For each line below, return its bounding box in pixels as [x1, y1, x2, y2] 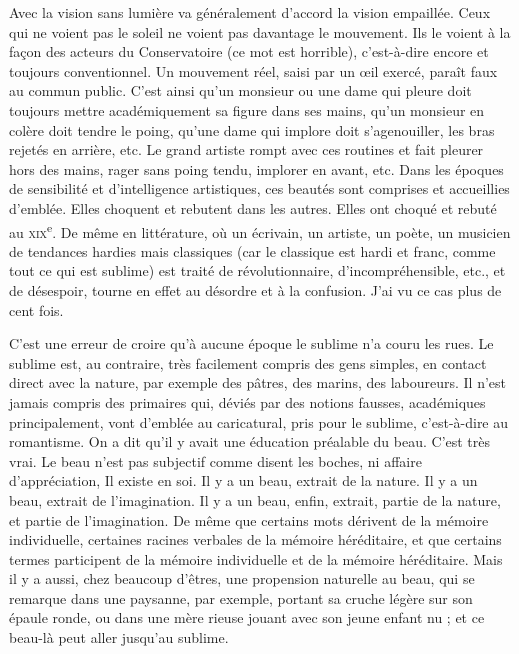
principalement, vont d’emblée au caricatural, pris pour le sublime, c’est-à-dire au [9, 411, 509, 432]
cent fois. [9, 299, 64, 320]
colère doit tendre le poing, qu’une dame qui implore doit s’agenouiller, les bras [9, 119, 495, 140]
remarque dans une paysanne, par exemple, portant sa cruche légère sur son [9, 587, 473, 608]
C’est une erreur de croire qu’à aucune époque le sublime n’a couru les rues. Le [9, 333, 494, 354]
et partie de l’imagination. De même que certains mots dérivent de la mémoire [9, 509, 489, 530]
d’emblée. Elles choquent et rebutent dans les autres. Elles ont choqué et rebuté [9, 197, 497, 218]
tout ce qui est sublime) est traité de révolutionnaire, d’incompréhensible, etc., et [9, 260, 506, 281]
